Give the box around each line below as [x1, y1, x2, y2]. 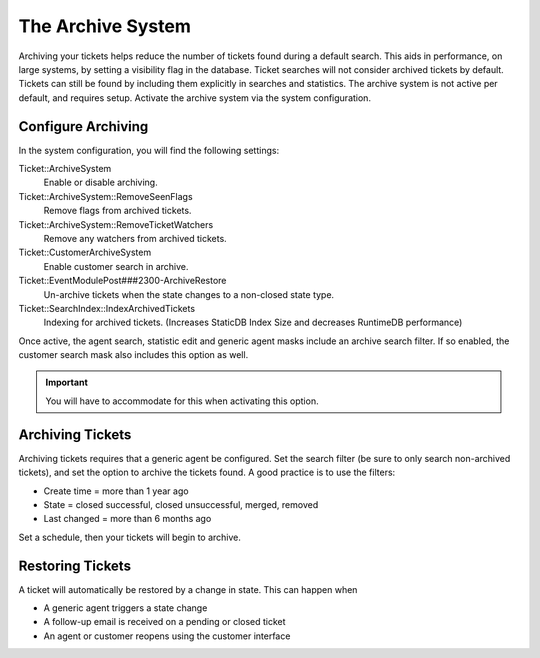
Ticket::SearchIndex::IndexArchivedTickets [18, 302, 195, 314]
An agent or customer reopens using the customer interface [43, 630, 291, 642]
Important [45, 376, 89, 389]
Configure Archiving [18, 118, 149, 135]
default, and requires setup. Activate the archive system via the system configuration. [18, 91, 372, 104]
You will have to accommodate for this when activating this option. [45, 395, 319, 407]
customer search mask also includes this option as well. [18, 349, 249, 361]
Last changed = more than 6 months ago [43, 513, 212, 525]
